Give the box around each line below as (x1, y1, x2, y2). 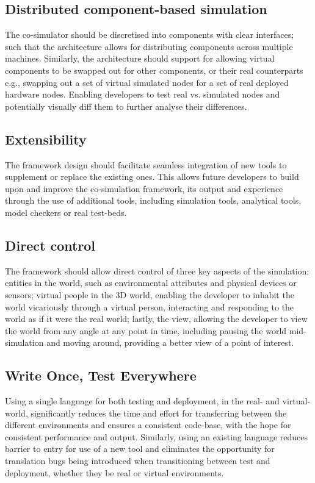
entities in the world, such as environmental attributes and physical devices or (5, 276, 297, 289)
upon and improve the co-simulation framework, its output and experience (5, 182, 283, 195)
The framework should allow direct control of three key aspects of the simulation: (5, 264, 310, 277)
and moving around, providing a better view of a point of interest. (46, 336, 294, 349)
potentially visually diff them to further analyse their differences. (5, 99, 247, 112)
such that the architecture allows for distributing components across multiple (5, 40, 293, 52)
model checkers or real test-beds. (5, 206, 127, 218)
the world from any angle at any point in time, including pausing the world (5, 324, 287, 337)
